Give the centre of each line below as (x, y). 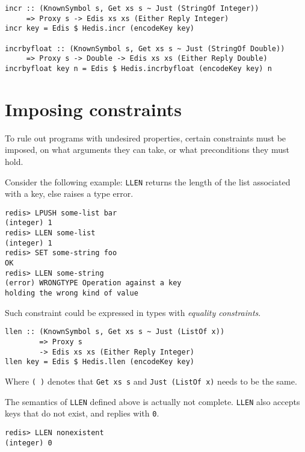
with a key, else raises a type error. (69, 193)
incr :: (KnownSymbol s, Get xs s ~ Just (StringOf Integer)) (132, 8)
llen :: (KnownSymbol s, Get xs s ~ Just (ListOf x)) (115, 332)
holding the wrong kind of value (72, 293)
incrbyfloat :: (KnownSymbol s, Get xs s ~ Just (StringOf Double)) (145, 48)
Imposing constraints (93, 109)
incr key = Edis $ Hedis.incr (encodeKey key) (100, 29)
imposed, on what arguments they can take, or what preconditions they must (147, 150)
